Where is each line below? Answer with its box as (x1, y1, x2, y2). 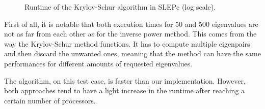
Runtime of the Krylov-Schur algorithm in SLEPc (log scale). (24, 2, 216, 12)
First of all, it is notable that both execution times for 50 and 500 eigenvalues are (4, 18, 258, 29)
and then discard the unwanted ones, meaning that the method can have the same (4, 48, 261, 59)
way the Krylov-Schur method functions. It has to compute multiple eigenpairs (4, 38, 250, 49)
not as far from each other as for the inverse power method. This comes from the (4, 28, 257, 39)
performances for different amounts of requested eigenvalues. (4, 58, 193, 68)
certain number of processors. (4, 95, 96, 105)
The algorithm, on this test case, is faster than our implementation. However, (4, 75, 246, 86)
